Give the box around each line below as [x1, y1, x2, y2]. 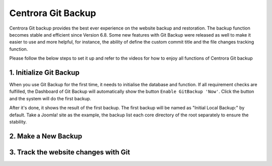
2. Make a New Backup [9, 132, 83, 140]
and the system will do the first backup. [9, 95, 92, 101]
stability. [9, 118, 27, 125]
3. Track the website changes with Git [9, 148, 130, 156]
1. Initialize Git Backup [9, 68, 80, 77]
